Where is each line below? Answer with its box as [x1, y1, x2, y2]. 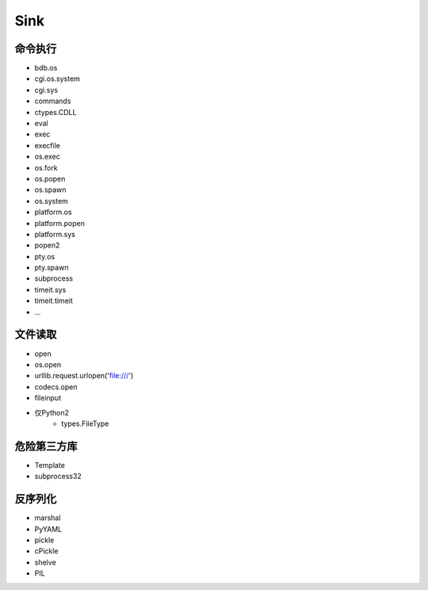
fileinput [34, 393, 62, 403]
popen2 [34, 240, 60, 250]
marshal [34, 513, 61, 523]
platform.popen [34, 218, 85, 228]
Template [34, 460, 65, 469]
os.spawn [34, 185, 67, 194]
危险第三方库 [14, 439, 78, 453]
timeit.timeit [34, 296, 73, 305]
